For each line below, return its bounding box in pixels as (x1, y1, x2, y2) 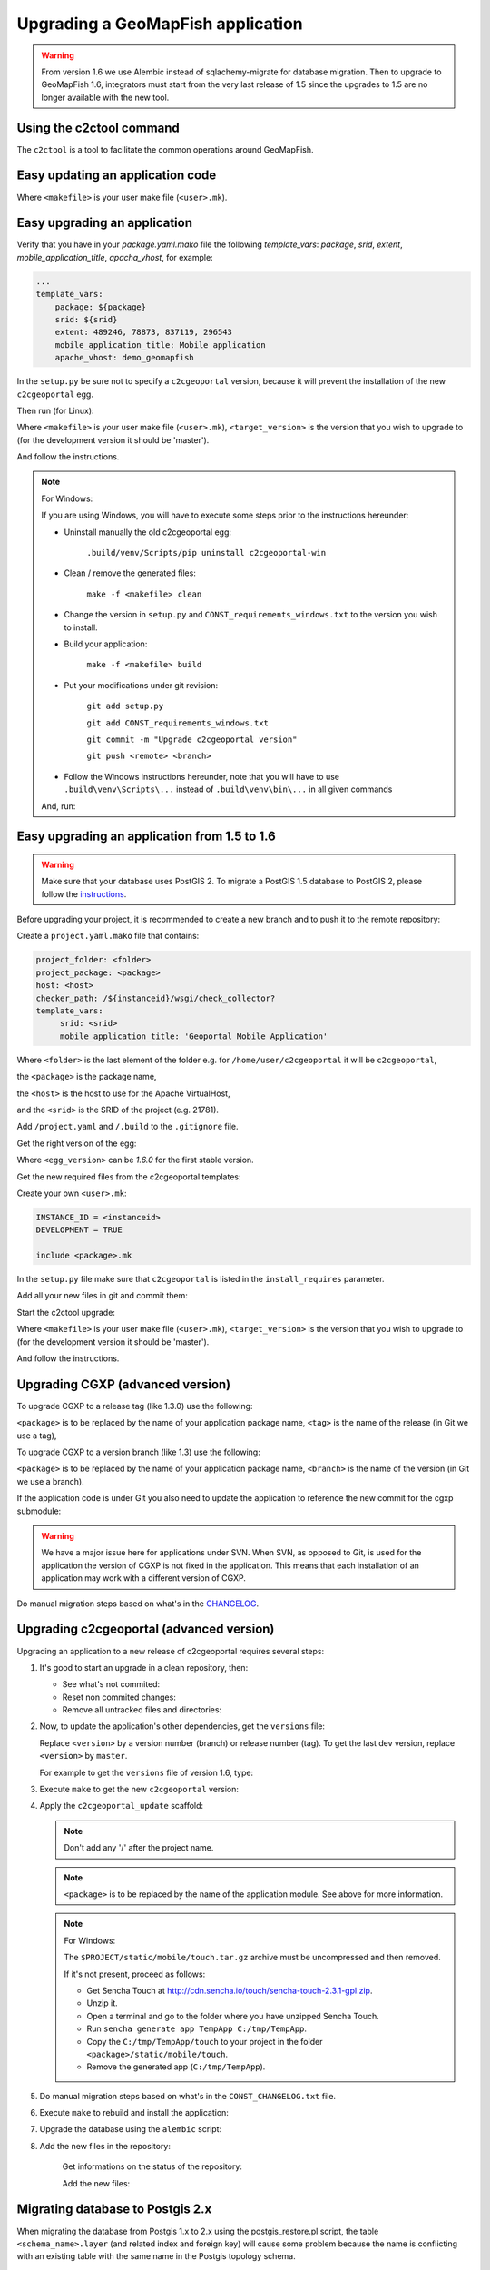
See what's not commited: (62, 1679, 161, 1690)
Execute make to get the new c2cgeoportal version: (39, 1784, 240, 1795)
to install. (64, 622, 99, 633)
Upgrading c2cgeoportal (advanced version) (16, 1622, 275, 1637)
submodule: (16, 1505, 62, 1516)
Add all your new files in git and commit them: (16, 1290, 188, 1301)
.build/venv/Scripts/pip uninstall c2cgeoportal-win (86, 548, 327, 558)
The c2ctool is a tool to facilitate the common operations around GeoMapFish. (16, 143, 314, 154)
